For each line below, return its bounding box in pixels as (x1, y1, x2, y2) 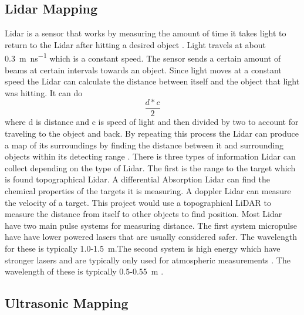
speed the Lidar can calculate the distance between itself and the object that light (5, 75, 300, 87)
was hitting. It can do (5, 86, 83, 99)
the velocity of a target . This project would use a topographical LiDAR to (5, 196, 271, 208)
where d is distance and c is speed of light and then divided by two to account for (5, 116, 299, 128)
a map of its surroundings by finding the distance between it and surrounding (5, 138, 284, 151)
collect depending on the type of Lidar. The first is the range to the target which (5, 161, 296, 174)
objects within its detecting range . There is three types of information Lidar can (5, 150, 296, 162)
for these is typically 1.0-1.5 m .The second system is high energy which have (5, 242, 281, 255)
